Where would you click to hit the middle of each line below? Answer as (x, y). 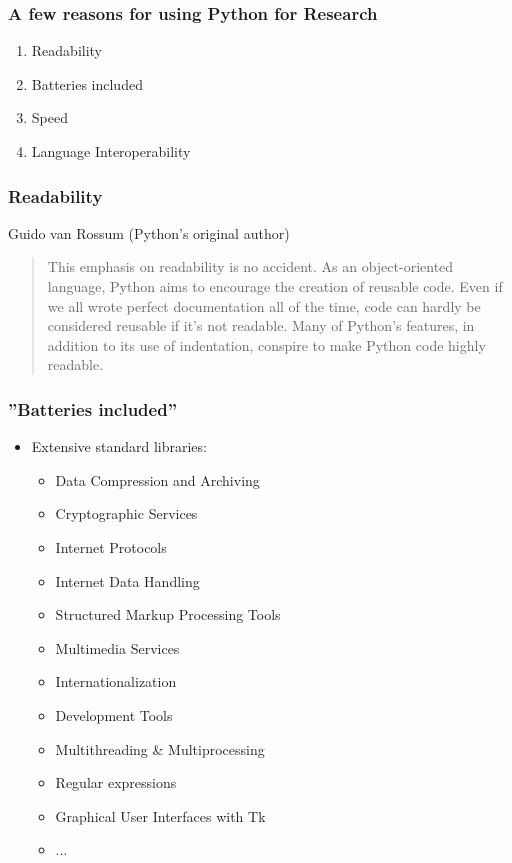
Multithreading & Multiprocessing (160, 748)
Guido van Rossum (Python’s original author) (149, 232)
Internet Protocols (111, 546)
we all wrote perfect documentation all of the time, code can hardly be (264, 305)
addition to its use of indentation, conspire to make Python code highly (266, 344)
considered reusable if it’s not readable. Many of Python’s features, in (261, 325)
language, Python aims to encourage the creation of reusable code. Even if (275, 286)
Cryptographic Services (126, 513)
